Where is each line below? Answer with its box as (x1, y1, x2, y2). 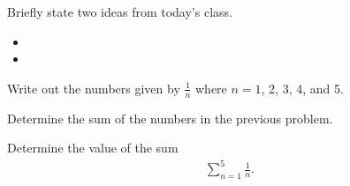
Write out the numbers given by (7, 78, 180, 97)
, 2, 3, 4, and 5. (261, 78, 344, 97)
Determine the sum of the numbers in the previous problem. (7, 108, 333, 127)
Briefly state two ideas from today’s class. (7, 3, 232, 20)
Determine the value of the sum (7, 138, 179, 157)
